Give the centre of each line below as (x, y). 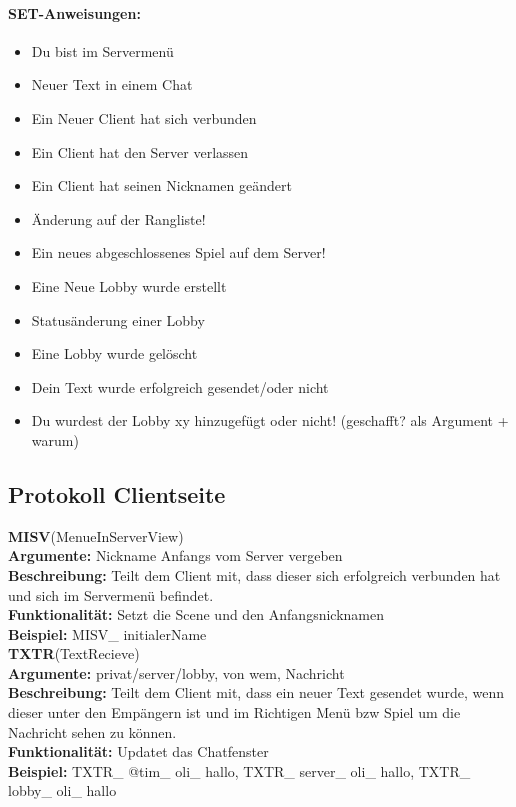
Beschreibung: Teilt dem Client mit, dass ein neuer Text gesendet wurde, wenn (256, 692)
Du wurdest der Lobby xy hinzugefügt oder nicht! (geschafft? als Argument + (270, 420)
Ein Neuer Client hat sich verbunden (144, 117)
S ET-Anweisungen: (74, 12)
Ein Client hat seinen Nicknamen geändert (161, 185)
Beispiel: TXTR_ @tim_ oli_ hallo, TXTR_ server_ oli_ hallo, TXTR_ (239, 770)
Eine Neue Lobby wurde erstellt (129, 285)
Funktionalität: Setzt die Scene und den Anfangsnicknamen (196, 614)
